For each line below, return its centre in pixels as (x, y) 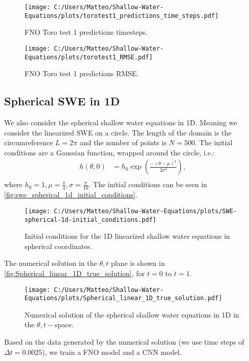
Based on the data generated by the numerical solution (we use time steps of (124, 342)
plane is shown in (138, 263)
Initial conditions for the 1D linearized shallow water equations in (127, 236)
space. (64, 324)
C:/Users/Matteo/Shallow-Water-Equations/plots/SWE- (145, 211)
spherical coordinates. (59, 246)
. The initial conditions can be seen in (148, 184)
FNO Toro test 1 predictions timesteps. (86, 32)
